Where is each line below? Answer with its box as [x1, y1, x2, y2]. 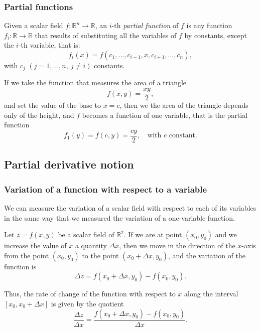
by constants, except [184, 30, 247, 40]
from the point [4, 250, 49, 260]
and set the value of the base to [4, 100, 101, 110]
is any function [186, 20, 232, 31]
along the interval [184, 288, 238, 299]
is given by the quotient [51, 298, 124, 308]
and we [215, 229, 237, 240]
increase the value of [4, 240, 67, 251]
